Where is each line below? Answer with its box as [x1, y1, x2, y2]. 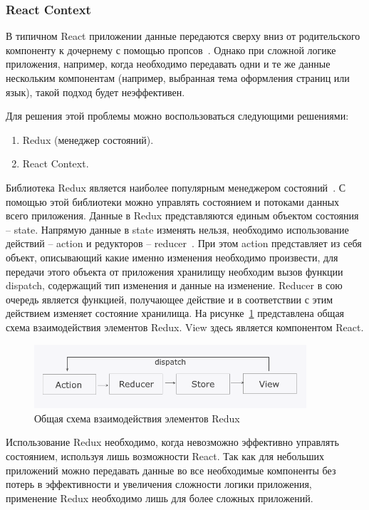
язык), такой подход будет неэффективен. [6, 84, 185, 99]
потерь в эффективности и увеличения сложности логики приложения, [6, 477, 312, 491]
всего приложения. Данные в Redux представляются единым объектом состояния [6, 208, 359, 223]
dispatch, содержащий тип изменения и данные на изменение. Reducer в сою [6, 278, 343, 293]
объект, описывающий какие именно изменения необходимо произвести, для [6, 249, 338, 264]
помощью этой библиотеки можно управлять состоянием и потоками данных [6, 194, 340, 209]
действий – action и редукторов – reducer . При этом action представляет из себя [6, 236, 362, 251]
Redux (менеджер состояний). [22, 132, 154, 147]
